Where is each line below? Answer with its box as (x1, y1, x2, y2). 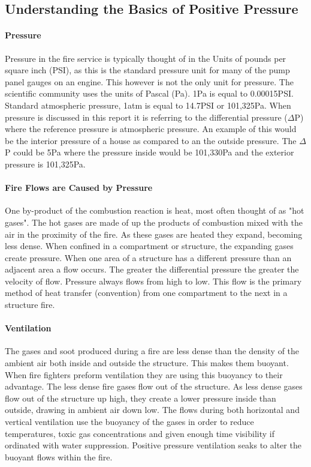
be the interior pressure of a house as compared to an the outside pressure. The (5, 134, 297, 146)
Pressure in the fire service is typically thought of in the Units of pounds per (5, 52, 286, 64)
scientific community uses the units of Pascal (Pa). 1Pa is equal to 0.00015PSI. (5, 87, 294, 100)
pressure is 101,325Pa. (5, 157, 86, 170)
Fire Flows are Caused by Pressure (5, 181, 153, 194)
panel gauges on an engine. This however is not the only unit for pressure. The (5, 75, 294, 88)
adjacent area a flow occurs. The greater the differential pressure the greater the (5, 263, 299, 276)
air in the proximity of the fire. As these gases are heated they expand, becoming (5, 227, 303, 240)
